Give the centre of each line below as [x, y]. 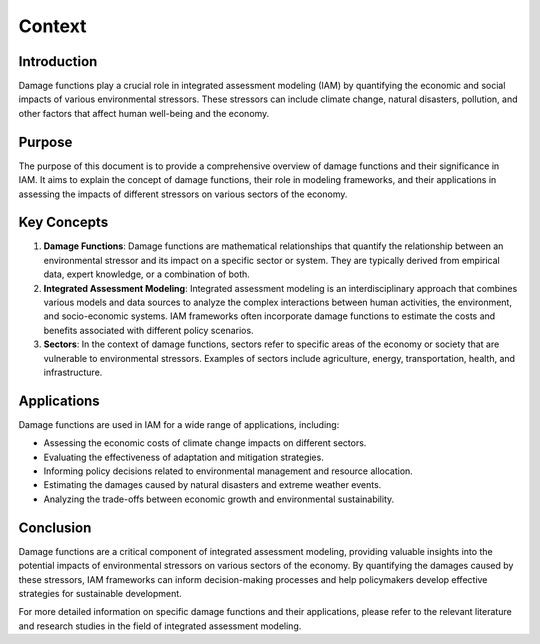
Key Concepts [63, 222]
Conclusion [55, 527]
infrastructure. [73, 372]
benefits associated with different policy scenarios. [148, 330]
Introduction [58, 61]
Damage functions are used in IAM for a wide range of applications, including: [179, 424]
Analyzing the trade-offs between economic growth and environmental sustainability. [219, 499]
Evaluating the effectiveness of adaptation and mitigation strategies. [183, 457]
